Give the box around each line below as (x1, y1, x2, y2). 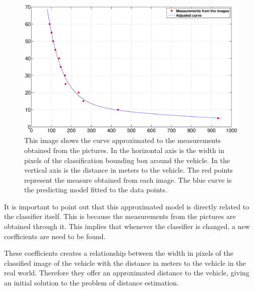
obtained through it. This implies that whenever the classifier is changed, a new (4, 221, 250, 232)
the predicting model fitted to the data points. (24, 184, 167, 195)
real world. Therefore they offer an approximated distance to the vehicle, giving (4, 267, 249, 278)
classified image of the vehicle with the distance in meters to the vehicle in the (4, 257, 246, 268)
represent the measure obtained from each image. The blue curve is (24, 174, 232, 185)
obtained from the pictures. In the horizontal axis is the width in (24, 144, 225, 155)
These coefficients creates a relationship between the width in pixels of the (4, 248, 234, 258)
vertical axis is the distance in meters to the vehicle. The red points (24, 165, 233, 175)
